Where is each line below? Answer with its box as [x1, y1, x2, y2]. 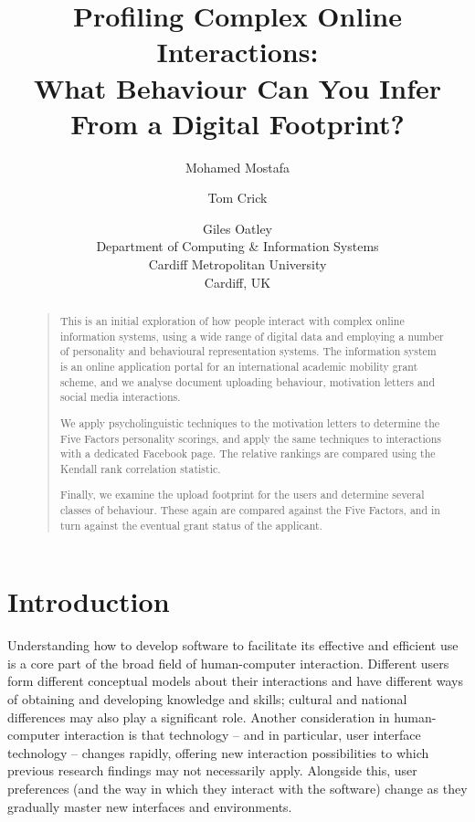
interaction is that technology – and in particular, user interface [64, 725, 421, 744]
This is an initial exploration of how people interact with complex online [59, 313, 405, 329]
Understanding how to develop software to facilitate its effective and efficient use [7, 636, 459, 655]
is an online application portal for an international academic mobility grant [59, 359, 418, 374]
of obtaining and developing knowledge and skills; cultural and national [7, 690, 407, 709]
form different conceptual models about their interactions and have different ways [7, 671, 463, 690]
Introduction [7, 583, 170, 620]
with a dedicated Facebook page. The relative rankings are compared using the [59, 446, 436, 461]
